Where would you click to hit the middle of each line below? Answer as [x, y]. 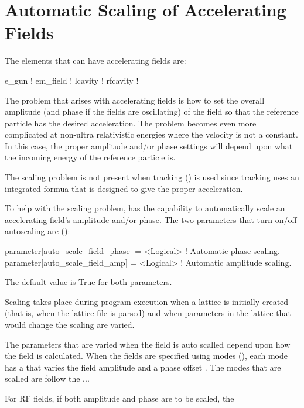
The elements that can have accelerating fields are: [95, 61]
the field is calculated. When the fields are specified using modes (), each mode [146, 356]
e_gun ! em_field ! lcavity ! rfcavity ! [72, 80]
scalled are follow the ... [47, 378]
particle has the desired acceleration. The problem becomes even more [131, 123]
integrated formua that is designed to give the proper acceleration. [124, 188]
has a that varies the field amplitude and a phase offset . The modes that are [143, 367]
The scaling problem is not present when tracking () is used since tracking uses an [152, 177]
